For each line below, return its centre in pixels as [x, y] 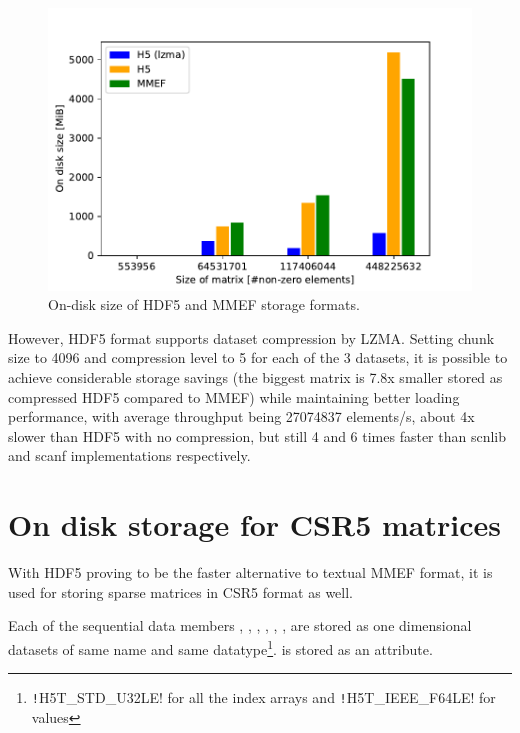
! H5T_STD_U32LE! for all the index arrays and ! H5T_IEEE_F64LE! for [263, 697]
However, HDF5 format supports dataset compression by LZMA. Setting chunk [251, 337]
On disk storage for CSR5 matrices [254, 524]
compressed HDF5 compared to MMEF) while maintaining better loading [234, 396]
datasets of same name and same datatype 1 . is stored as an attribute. [220, 647]
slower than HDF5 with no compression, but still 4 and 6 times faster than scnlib [257, 435]
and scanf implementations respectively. [129, 455]
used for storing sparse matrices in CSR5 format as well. [180, 591]
